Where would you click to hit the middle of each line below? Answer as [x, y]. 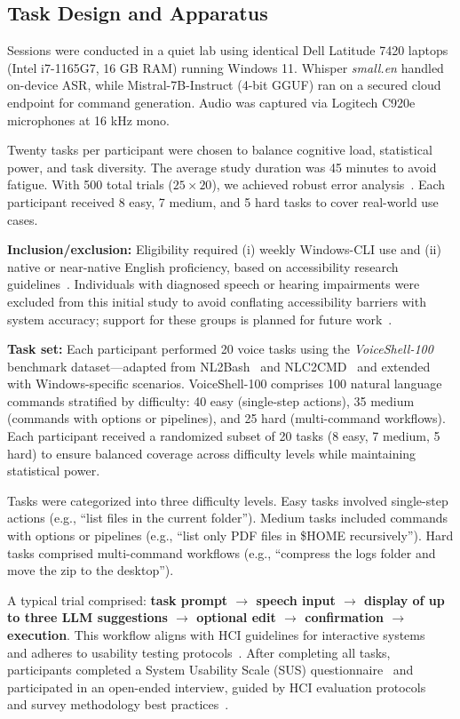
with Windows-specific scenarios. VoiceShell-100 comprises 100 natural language [225, 383]
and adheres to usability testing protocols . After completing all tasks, [199, 652]
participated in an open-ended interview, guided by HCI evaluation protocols [217, 687]
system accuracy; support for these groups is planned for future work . [200, 319]
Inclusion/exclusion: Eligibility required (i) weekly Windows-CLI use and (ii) [224, 249]
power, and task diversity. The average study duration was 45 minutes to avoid [222, 167]
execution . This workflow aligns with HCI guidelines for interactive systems [216, 635]
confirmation [344, 617]
